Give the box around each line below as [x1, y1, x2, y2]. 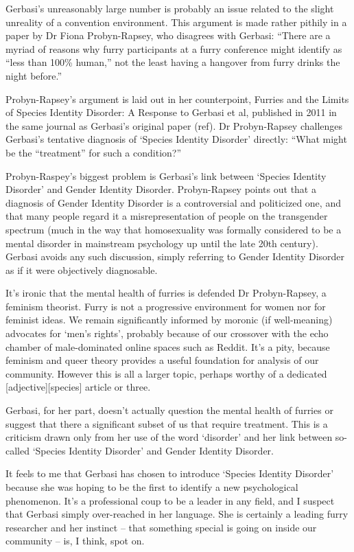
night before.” [5, 68, 62, 82]
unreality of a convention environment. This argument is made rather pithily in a [5, 14, 347, 29]
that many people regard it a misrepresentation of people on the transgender [5, 209, 328, 223]
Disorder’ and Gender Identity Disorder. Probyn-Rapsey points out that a [5, 182, 316, 196]
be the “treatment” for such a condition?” [5, 145, 182, 159]
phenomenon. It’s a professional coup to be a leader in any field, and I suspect [5, 493, 335, 507]
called [5, 443, 29, 457]
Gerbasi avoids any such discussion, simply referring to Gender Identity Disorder [5, 249, 345, 264]
